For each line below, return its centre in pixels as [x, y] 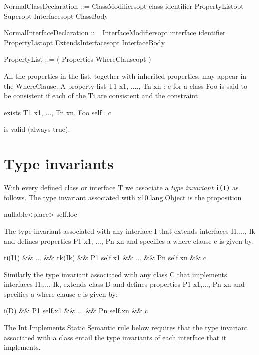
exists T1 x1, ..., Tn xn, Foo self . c [58, 112]
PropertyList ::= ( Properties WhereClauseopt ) [78, 59]
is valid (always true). [37, 129]
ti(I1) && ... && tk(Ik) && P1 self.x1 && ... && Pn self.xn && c [105, 257]
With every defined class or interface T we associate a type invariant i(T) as [121, 187]
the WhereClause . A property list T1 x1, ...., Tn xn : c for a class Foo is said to [126, 86]
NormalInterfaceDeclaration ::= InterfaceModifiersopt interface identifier [115, 33]
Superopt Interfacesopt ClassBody [56, 16]
